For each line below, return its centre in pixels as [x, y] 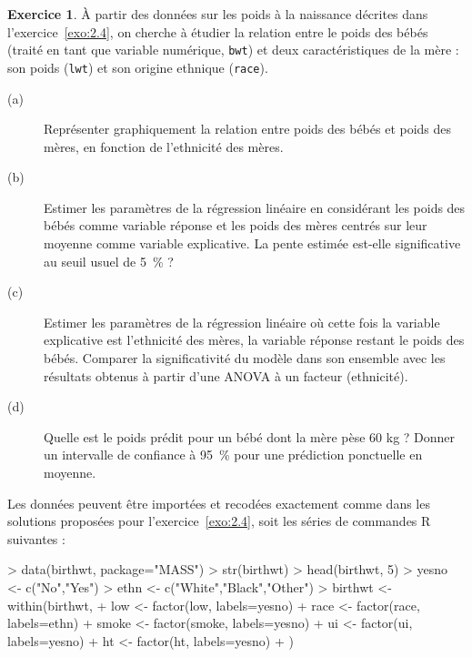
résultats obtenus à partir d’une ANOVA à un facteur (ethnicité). [226, 375]
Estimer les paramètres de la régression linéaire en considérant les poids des [255, 207]
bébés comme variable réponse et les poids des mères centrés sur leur [236, 225]
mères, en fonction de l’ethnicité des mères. [164, 146]
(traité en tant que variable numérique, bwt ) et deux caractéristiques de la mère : [233, 50]
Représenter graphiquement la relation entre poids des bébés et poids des [248, 129]
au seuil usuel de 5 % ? [109, 261]
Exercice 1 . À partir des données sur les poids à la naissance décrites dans [218, 14]
